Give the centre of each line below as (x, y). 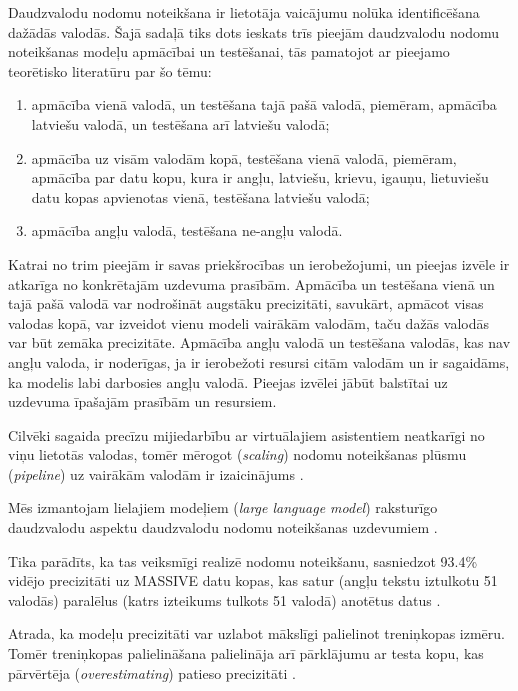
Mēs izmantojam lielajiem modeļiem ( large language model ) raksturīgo (223, 507)
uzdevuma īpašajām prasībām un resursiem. (142, 401)
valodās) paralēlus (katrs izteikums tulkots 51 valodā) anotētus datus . (224, 599)
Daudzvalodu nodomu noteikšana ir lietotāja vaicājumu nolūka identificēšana (244, 12)
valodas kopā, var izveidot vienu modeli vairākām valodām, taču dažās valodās (248, 322)
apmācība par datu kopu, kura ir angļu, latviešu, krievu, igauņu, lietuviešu (260, 177)
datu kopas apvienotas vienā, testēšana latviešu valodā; (200, 196)
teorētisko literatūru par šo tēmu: (110, 70)
